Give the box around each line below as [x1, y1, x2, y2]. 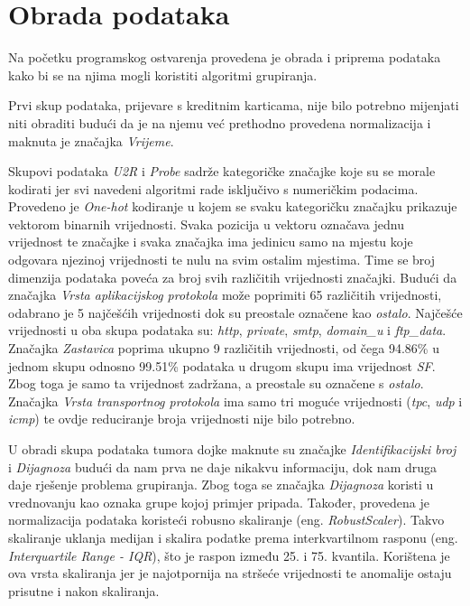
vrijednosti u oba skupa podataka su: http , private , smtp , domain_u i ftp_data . [8, 321, 447, 340]
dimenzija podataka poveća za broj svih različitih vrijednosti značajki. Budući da [8, 267, 457, 286]
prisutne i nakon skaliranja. [8, 581, 160, 600]
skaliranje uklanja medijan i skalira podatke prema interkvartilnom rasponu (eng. [8, 527, 458, 546]
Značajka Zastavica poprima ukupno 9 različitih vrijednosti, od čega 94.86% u [8, 339, 439, 358]
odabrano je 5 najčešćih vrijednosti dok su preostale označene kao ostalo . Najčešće [8, 303, 463, 322]
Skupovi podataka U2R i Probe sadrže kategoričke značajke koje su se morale [8, 162, 436, 181]
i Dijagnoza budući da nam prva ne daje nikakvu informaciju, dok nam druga [8, 457, 438, 476]
